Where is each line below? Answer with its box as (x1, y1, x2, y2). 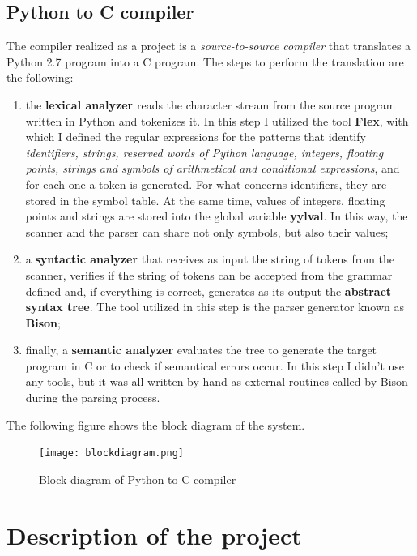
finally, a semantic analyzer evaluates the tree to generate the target (25, 341, 377, 358)
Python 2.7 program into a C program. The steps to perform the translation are (6, 53, 404, 70)
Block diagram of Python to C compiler (39, 470, 236, 487)
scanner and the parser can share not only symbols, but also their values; (25, 223, 389, 240)
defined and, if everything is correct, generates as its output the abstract (25, 282, 392, 299)
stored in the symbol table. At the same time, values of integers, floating (25, 191, 385, 208)
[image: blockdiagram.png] (39, 447, 184, 460)
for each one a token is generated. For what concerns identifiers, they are (25, 175, 387, 192)
